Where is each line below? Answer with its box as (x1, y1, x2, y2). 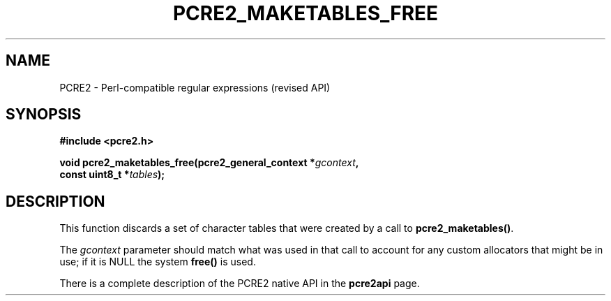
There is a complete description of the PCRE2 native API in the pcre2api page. (59, 277, 420, 290)
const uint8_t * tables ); (59, 168, 165, 181)
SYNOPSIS (6, 105, 82, 124)
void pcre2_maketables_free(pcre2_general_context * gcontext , (59, 156, 359, 169)
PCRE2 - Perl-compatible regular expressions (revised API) (59, 81, 331, 94)
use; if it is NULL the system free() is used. (59, 256, 256, 268)
